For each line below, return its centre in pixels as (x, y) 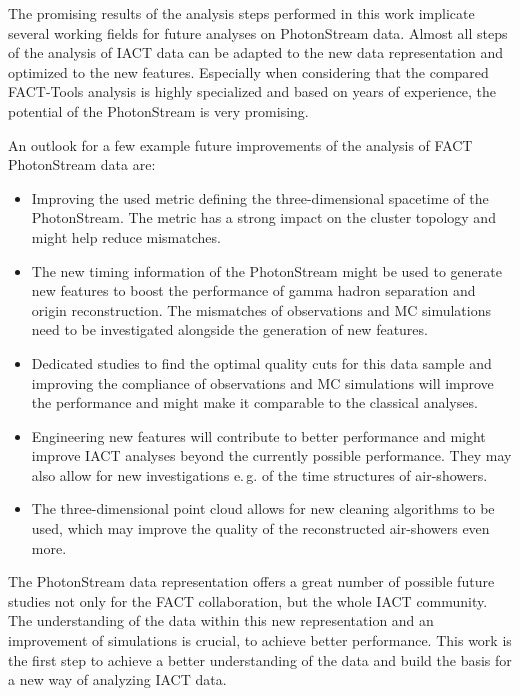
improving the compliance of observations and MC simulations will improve (262, 382)
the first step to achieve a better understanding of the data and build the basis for (260, 659)
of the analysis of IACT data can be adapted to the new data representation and (255, 52)
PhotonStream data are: (82, 164)
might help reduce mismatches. (126, 236)
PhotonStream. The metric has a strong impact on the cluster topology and (263, 217)
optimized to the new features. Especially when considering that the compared (248, 71)
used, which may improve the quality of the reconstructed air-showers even (260, 528)
